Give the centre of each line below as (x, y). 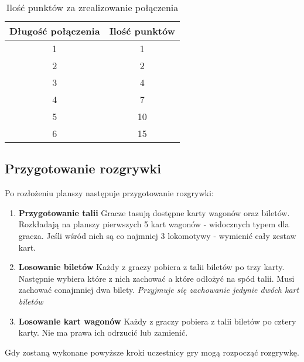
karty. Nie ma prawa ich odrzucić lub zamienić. (103, 332)
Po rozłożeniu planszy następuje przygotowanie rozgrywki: (109, 193)
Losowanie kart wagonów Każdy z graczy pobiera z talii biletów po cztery (157, 321)
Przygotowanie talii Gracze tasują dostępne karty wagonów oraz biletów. (154, 212)
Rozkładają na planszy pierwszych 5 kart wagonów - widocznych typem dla (154, 224)
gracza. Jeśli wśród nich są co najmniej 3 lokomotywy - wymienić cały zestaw (157, 235)
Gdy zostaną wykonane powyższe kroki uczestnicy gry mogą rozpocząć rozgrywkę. (152, 352)
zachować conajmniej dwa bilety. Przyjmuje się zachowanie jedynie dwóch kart (159, 290)
